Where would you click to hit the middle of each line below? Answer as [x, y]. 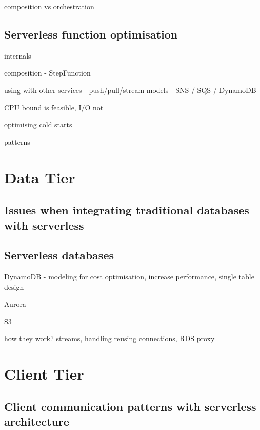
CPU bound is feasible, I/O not [54, 107]
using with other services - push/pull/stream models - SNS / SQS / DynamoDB [130, 90]
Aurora [15, 304]
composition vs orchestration [49, 6]
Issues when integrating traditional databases [127, 210]
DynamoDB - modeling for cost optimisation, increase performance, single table [129, 277]
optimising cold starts [38, 125]
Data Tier [40, 177]
